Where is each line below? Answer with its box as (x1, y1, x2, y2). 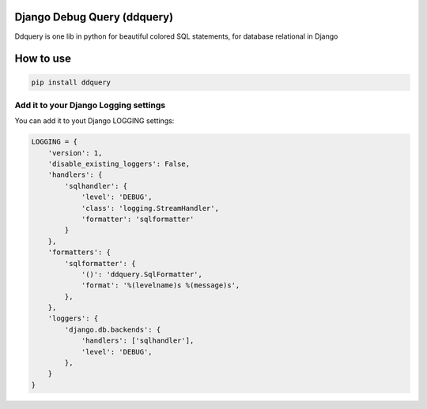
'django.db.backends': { (64, 325, 161, 334)
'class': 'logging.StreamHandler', (81, 204, 219, 212)
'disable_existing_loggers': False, (47, 159, 190, 169)
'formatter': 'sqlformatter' (81, 214, 195, 223)
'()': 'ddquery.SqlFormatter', (81, 269, 203, 279)
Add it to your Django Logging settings (14, 99, 166, 111)
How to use (14, 52, 71, 66)
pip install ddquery (31, 77, 111, 87)
